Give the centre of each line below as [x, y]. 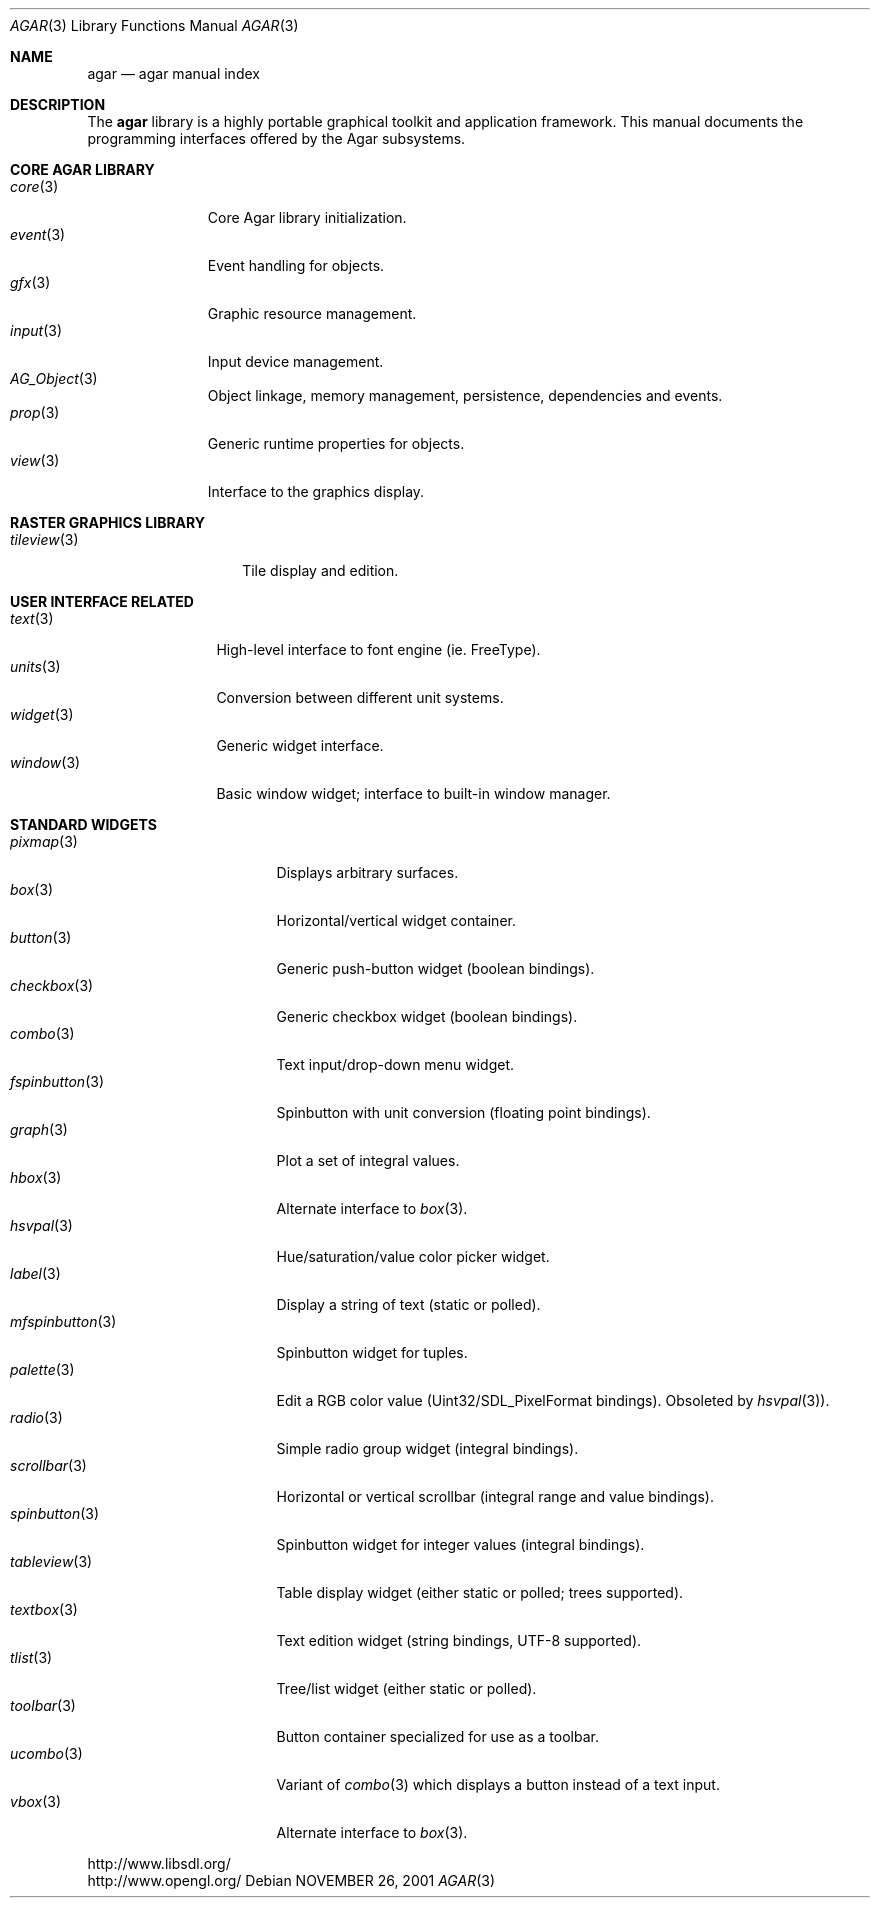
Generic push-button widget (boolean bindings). [435, 968]
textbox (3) [44, 1609]
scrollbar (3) [48, 1465]
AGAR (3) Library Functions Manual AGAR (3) [154, 25]
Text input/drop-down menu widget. [395, 1064]
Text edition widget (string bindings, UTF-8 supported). [459, 1640]
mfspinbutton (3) [63, 1321]
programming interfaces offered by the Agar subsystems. [276, 138]
